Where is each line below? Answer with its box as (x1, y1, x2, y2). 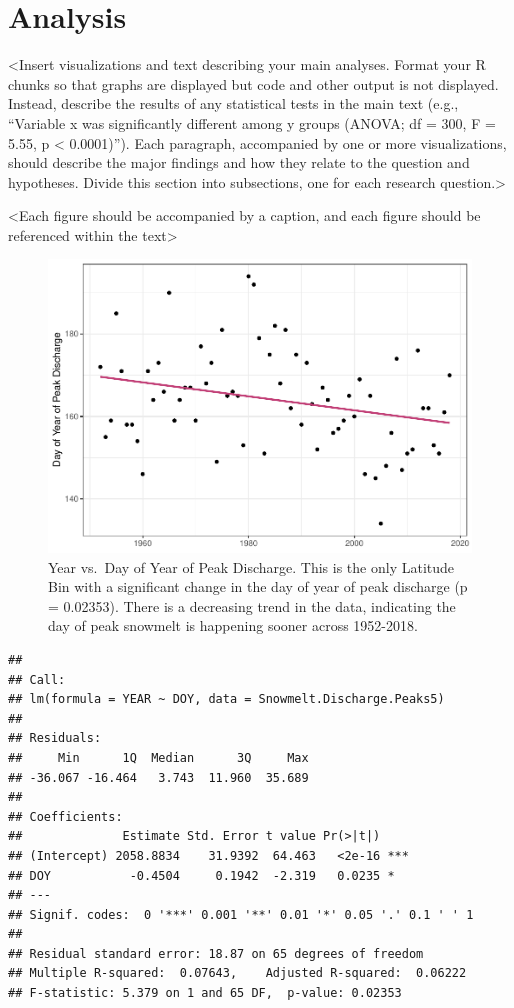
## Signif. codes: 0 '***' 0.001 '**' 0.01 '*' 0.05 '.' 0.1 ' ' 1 (8, 907, 474, 922)
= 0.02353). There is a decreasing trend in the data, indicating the (48, 595, 456, 616)
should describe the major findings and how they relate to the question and (8, 152, 470, 173)
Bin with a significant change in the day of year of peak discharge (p (48, 576, 468, 597)
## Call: (8, 672, 66, 687)
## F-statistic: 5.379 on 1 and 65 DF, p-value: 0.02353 (8, 986, 402, 1001)
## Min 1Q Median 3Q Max (8, 750, 309, 765)
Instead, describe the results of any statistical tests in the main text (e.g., (8, 93, 459, 114)
